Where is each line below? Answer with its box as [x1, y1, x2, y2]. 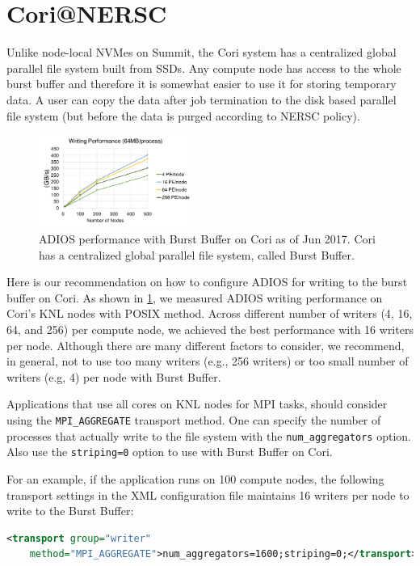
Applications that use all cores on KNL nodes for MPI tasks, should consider [6, 395, 388, 412]
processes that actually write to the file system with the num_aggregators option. [6, 427, 411, 444]
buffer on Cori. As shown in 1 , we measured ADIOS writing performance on [6, 289, 383, 306]
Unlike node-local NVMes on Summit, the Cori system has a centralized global [6, 44, 397, 61]
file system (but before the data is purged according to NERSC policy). [6, 107, 360, 124]
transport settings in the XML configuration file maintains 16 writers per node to [6, 486, 409, 503]
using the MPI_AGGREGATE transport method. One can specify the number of [6, 412, 381, 429]
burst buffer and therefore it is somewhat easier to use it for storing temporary [6, 75, 397, 92]
